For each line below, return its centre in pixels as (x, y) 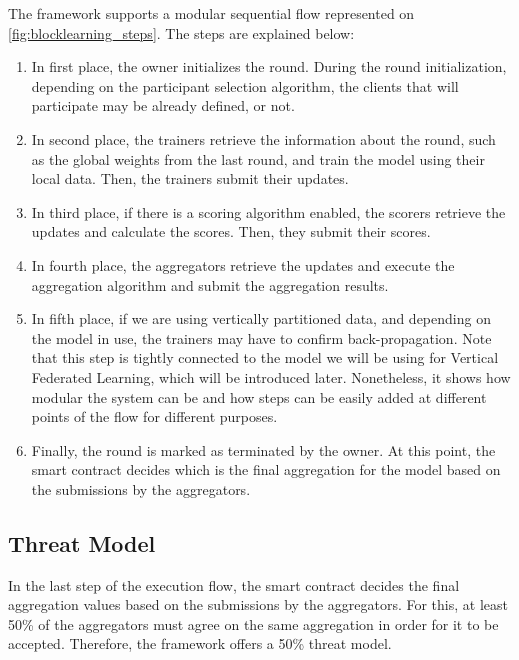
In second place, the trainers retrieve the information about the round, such (263, 138)
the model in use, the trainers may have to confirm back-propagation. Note (261, 337)
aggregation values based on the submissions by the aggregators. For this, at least (258, 604)
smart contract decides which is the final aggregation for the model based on (266, 469)
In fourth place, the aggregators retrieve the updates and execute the (243, 264)
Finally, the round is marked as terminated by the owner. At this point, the (263, 449)
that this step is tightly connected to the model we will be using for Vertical (265, 357)
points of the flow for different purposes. (154, 416)
